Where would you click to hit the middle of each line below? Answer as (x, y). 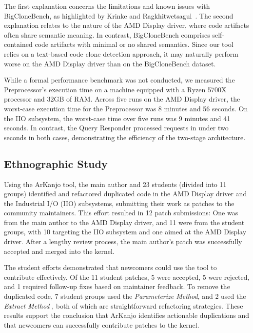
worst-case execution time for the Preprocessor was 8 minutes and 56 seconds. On (126, 108)
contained (18, 44)
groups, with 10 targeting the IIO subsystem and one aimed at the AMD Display (125, 232)
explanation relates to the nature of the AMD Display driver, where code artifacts (126, 25)
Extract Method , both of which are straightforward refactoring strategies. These (124, 305)
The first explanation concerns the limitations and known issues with (107, 6)
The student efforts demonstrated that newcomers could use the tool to (110, 267)
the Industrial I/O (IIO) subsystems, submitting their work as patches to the (119, 203)
